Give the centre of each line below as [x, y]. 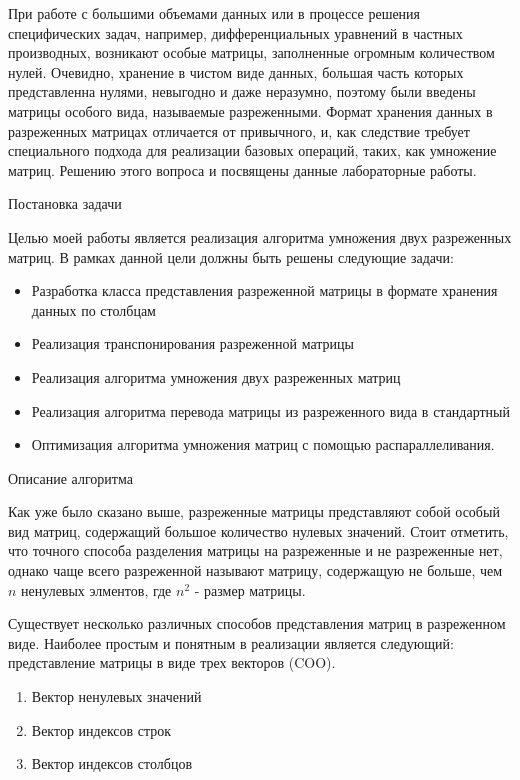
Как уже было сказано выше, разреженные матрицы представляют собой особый [254, 511]
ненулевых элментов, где [96, 589]
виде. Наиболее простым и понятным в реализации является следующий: [231, 642]
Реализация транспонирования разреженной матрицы [192, 343]
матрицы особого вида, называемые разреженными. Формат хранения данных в [250, 110]
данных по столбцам [93, 309]
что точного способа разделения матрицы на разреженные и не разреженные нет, [255, 550]
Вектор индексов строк [101, 729]
